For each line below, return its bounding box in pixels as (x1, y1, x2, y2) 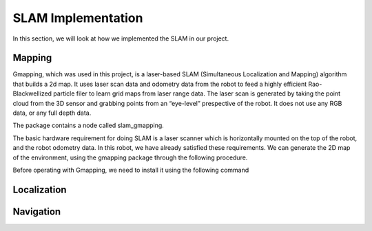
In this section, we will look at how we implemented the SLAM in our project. (12, 34, 229, 43)
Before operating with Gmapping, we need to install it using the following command (12, 166, 249, 174)
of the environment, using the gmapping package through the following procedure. (12, 153, 248, 162)
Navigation (12, 206, 61, 217)
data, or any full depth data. (12, 109, 92, 117)
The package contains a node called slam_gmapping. (12, 121, 165, 130)
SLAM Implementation (12, 10, 143, 25)
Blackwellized (12, 89, 52, 98)
